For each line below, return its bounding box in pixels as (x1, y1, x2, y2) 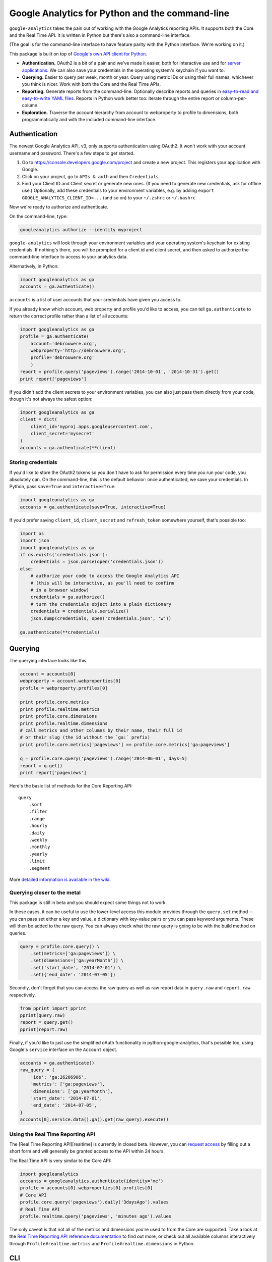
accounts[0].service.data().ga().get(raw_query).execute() (20, 1117, 169, 1123)
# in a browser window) (30, 587, 89, 593)
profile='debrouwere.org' (30, 355, 95, 360)
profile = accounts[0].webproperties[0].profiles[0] (20, 1185, 153, 1191)
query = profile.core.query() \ (20, 943, 100, 949)
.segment (28, 865, 50, 871)
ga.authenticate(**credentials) (20, 629, 100, 636)
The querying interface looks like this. (9, 657, 88, 663)
